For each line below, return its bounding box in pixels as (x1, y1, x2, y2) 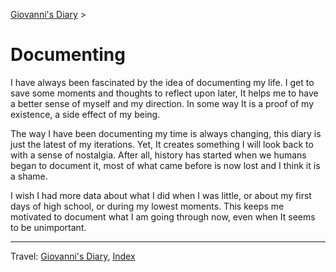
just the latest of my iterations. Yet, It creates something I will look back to (10, 138, 314, 150)
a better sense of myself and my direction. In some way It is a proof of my (10, 97, 315, 109)
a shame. (10, 170, 48, 182)
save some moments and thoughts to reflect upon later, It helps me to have (10, 87, 319, 99)
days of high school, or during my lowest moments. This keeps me (10, 200, 285, 212)
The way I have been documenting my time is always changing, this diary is (10, 127, 322, 139)
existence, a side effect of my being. (10, 108, 161, 120)
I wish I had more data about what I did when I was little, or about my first (10, 189, 312, 201)
